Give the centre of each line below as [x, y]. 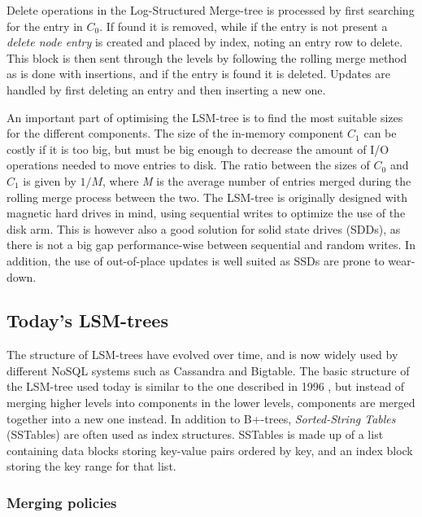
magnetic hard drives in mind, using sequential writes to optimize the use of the [206, 213]
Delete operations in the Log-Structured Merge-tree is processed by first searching [211, 10]
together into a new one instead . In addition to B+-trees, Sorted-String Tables [201, 418]
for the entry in [45, 26]
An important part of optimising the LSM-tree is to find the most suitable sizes [205, 117]
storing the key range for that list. [91, 466]
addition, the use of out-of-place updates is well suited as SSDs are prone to [196, 260]
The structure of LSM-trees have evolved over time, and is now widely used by [202, 355]
